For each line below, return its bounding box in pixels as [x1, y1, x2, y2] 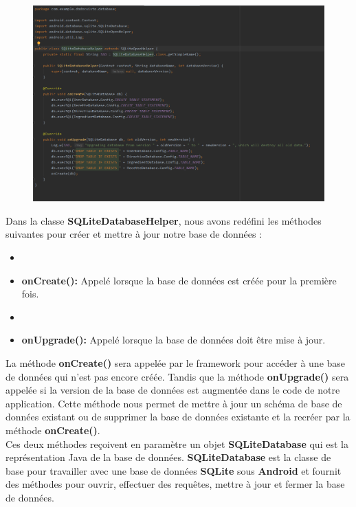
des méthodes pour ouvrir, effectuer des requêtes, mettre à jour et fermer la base [5, 477, 345, 491]
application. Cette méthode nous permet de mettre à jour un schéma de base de [5, 396, 342, 410]
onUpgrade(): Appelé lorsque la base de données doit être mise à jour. [21, 333, 326, 347]
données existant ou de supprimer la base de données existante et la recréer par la [5, 409, 351, 424]
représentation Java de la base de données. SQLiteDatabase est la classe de [5, 450, 331, 464]
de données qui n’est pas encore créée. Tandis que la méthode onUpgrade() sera [5, 369, 349, 383]
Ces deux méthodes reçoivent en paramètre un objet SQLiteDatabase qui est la [5, 436, 348, 451]
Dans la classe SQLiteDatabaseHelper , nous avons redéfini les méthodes [5, 213, 322, 227]
